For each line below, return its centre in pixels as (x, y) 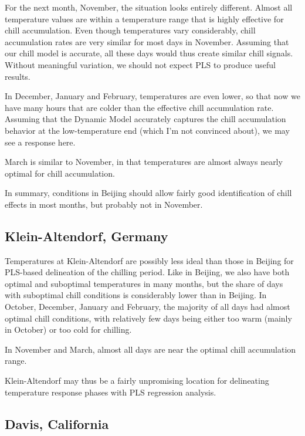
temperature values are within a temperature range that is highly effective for (144, 18)
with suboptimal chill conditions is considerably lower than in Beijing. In (136, 295)
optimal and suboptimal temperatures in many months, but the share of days (144, 283)
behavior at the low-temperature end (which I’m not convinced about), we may (147, 130)
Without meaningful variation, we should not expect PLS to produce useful (140, 64)
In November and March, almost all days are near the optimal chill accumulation (150, 349)
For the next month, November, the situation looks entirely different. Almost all (149, 7)
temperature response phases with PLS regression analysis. (111, 392)
